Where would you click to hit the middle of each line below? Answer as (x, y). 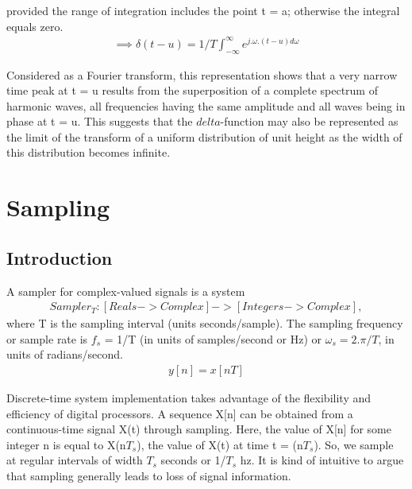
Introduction (60, 257)
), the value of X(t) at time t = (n (220, 444)
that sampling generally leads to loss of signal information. (149, 476)
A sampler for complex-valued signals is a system (126, 291)
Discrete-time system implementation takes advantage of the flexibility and (189, 398)
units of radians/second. (65, 354)
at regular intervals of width (75, 460)
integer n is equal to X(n (66, 444)
